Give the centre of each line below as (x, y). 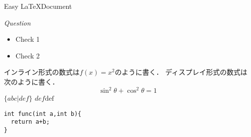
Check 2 (28, 55)
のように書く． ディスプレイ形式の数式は (181, 72)
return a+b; (30, 122)
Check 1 (28, 39)
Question (17, 22)
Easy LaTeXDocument (38, 6)
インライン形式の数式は (42, 72)
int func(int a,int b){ (43, 114)
